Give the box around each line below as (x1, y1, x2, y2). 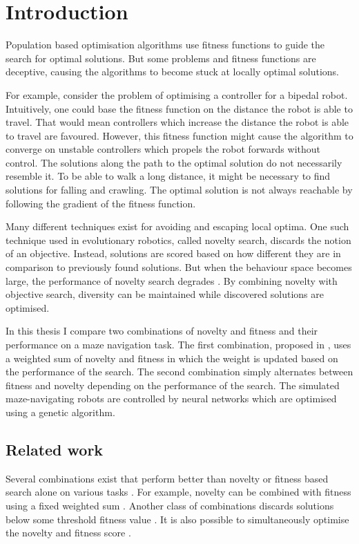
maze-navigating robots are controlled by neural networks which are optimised (6, 391, 337, 406)
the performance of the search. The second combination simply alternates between (6, 364, 353, 379)
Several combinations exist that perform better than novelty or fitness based (6, 471, 329, 485)
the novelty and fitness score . (6, 525, 131, 540)
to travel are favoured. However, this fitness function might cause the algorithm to (6, 128, 353, 142)
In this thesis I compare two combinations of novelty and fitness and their (6, 323, 318, 338)
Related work (6, 438, 104, 460)
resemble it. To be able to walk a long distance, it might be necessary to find (6, 169, 331, 183)
